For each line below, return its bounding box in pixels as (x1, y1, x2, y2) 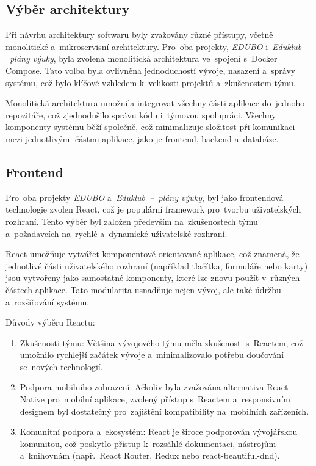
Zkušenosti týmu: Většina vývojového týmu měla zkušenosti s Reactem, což (20, 336, 303, 349)
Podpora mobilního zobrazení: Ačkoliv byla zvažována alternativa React (20, 380, 289, 393)
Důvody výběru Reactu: (5, 316, 95, 329)
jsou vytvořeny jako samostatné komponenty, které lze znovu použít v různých (5, 271, 300, 284)
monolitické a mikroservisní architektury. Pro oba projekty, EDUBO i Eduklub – (5, 40, 311, 53)
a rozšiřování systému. (5, 295, 90, 308)
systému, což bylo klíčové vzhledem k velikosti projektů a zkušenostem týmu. (5, 76, 296, 89)
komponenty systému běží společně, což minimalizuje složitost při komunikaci (5, 120, 295, 133)
